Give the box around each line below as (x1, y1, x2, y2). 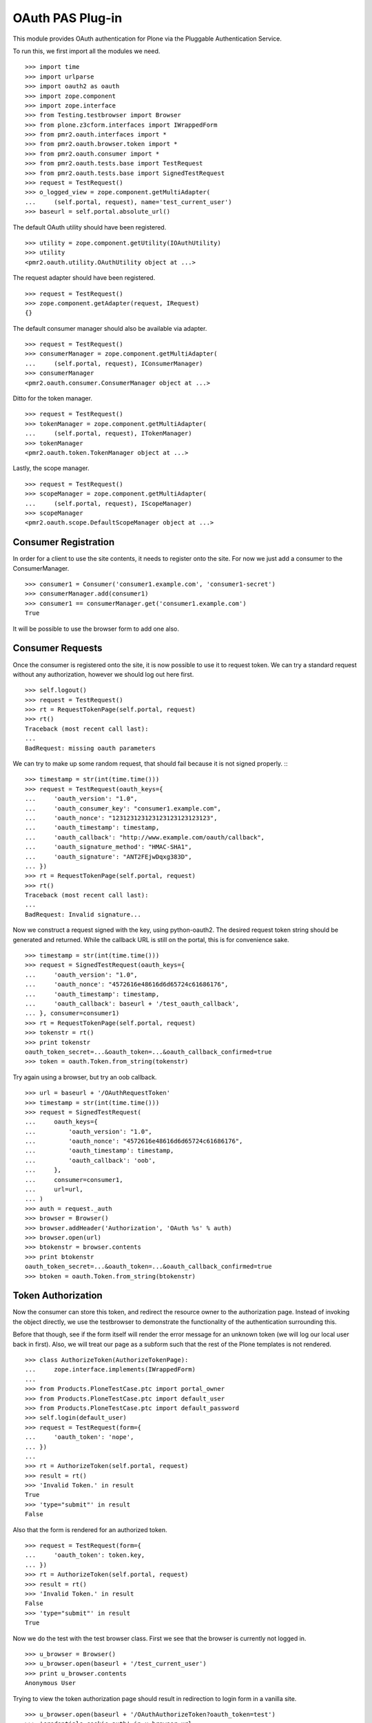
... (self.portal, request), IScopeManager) (25, 500, 192, 507)
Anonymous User (25, 1679, 76, 1687)
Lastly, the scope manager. (12, 464, 90, 472)
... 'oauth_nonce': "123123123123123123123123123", (25, 814, 218, 822)
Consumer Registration (12, 536, 115, 548)
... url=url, (25, 1185, 83, 1194)
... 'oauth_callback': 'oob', (25, 1156, 156, 1164)
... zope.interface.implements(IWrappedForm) (25, 1365, 196, 1374)
